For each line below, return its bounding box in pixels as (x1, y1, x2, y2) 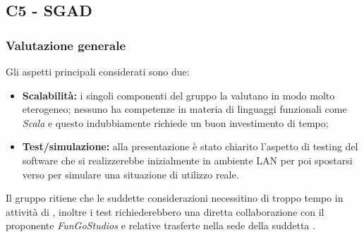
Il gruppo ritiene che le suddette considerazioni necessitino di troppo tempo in (6, 190, 344, 205)
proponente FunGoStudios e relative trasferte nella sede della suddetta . (6, 218, 315, 233)
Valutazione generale (6, 36, 126, 54)
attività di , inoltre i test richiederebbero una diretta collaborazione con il (6, 204, 324, 219)
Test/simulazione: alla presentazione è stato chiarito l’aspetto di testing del (22, 139, 358, 154)
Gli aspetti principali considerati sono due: (6, 64, 190, 78)
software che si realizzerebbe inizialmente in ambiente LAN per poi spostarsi (22, 152, 353, 167)
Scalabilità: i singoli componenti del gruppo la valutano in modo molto (22, 87, 335, 102)
